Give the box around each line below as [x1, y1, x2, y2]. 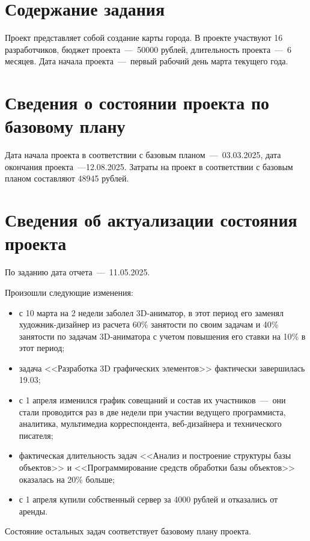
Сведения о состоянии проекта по [5, 90, 270, 115]
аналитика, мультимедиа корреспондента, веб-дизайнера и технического [19, 417, 282, 430]
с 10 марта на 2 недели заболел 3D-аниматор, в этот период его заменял [19, 306, 284, 319]
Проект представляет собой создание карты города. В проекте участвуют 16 [5, 31, 283, 44]
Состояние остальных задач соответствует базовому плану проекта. [5, 525, 251, 537]
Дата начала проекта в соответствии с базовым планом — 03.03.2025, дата [5, 148, 281, 161]
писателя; [19, 429, 53, 441]
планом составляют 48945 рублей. [5, 172, 129, 185]
